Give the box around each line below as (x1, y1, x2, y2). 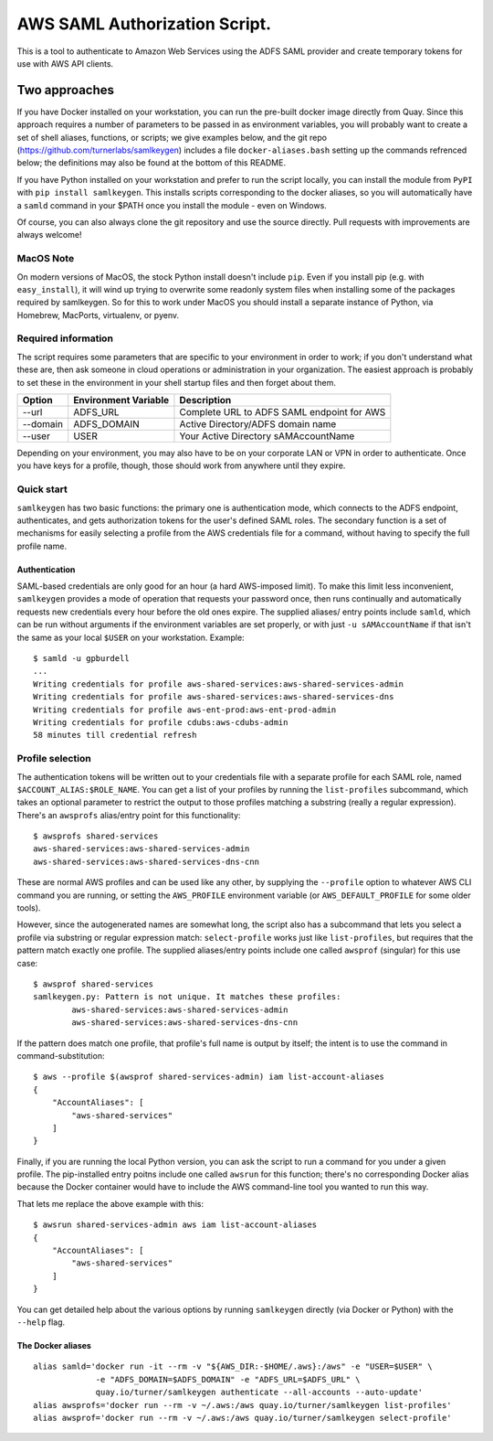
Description (179, 393, 232, 406)
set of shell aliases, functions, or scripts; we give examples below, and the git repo (16, 132, 328, 143)
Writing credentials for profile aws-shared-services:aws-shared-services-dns (33, 691, 394, 702)
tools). (16, 902, 41, 913)
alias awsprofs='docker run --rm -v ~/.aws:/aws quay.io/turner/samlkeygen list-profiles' (33, 1400, 452, 1410)
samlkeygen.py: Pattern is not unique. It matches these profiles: (33, 992, 341, 1002)
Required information (16, 332, 114, 345)
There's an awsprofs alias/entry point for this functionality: (16, 809, 241, 820)
